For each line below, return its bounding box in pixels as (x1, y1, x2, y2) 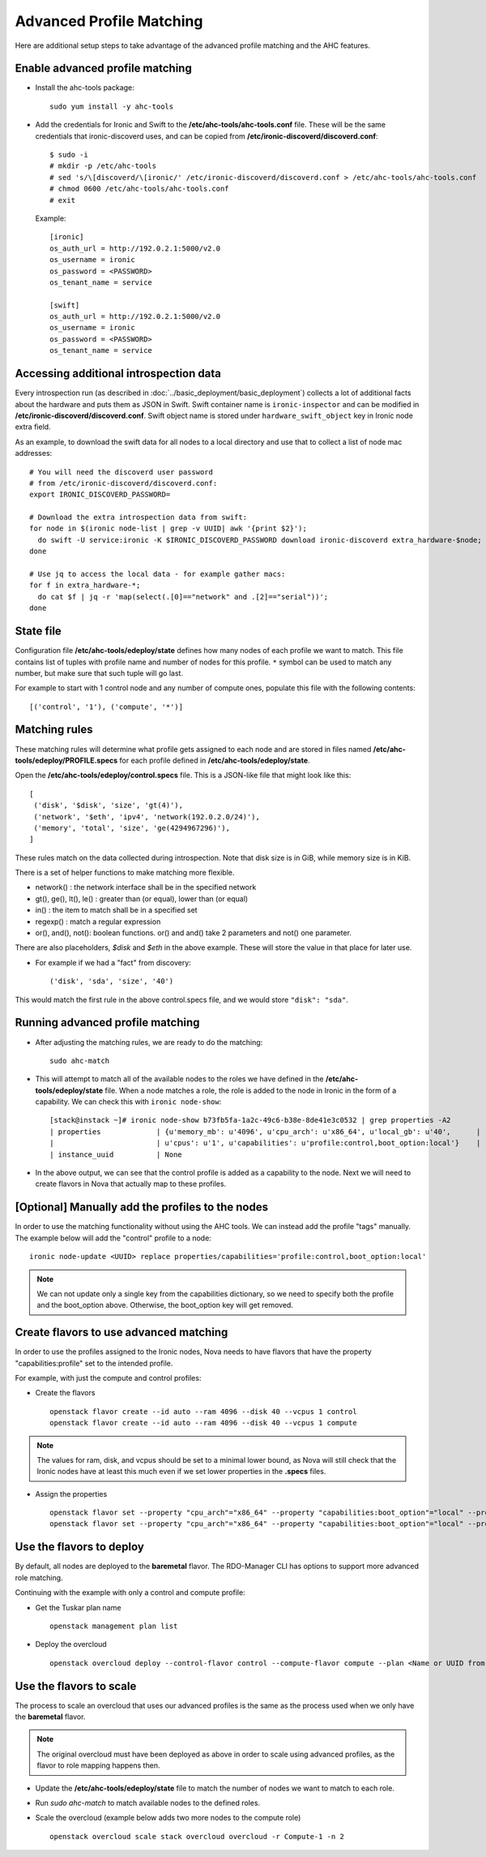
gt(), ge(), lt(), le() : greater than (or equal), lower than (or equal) (35, 893, 249, 904)
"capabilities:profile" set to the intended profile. (15, 1358, 173, 1368)
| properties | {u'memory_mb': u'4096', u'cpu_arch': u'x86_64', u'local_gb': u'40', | (49, 1127, 481, 1136)
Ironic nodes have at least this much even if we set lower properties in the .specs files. (36, 1467, 326, 1477)
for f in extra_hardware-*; (29, 581, 141, 590)
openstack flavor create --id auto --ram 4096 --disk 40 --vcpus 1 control (49, 1407, 357, 1416)
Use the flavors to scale (15, 1679, 137, 1693)
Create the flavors (35, 1388, 96, 1398)
